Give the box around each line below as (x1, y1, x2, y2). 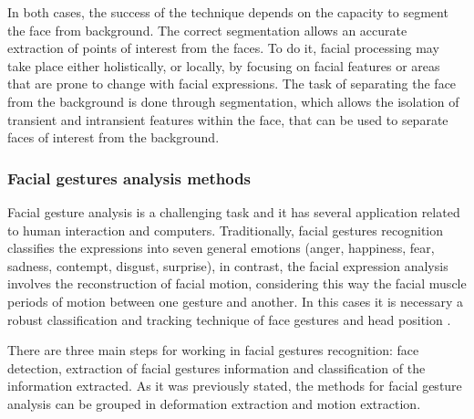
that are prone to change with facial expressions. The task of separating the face (7, 74, 457, 93)
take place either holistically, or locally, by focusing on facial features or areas (7, 56, 440, 75)
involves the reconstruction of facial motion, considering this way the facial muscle (7, 274, 467, 293)
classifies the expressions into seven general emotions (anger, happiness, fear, (7, 238, 435, 257)
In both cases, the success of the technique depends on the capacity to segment (7, 3, 448, 21)
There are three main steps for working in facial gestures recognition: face (7, 340, 419, 360)
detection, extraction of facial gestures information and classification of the (7, 358, 426, 377)
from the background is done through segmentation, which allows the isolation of (7, 91, 459, 110)
